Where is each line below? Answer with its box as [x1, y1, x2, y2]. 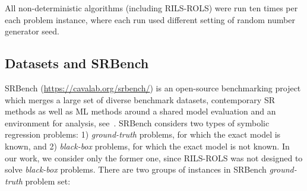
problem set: [25, 174, 71, 187]
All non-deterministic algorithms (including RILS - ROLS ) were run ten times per [5, 2, 298, 14]
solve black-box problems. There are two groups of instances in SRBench [5, 163, 267, 176]
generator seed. [5, 25, 59, 37]
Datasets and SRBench [5, 54, 149, 72]
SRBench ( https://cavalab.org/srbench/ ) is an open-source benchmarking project [5, 81, 301, 94]
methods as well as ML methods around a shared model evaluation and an [5, 105, 276, 117]
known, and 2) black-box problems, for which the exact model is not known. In [5, 139, 290, 152]
